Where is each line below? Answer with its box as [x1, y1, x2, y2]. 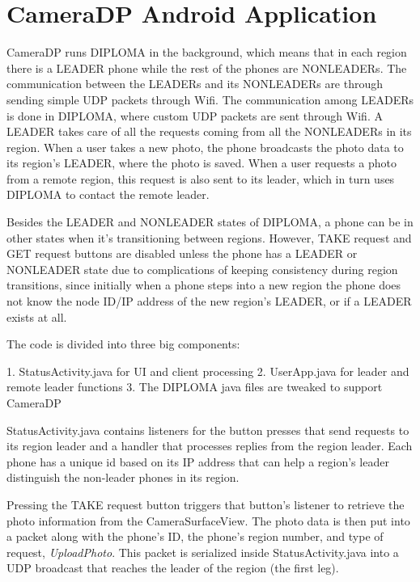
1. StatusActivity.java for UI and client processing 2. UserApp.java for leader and [6, 362, 409, 379]
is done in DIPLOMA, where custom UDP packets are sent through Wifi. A [6, 107, 383, 124]
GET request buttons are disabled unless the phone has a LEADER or [6, 245, 358, 262]
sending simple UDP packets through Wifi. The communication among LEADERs [6, 91, 414, 108]
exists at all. [6, 308, 67, 325]
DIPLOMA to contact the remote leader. [6, 186, 210, 203]
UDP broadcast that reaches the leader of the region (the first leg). [6, 559, 339, 576]
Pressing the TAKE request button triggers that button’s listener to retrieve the [6, 496, 405, 512]
